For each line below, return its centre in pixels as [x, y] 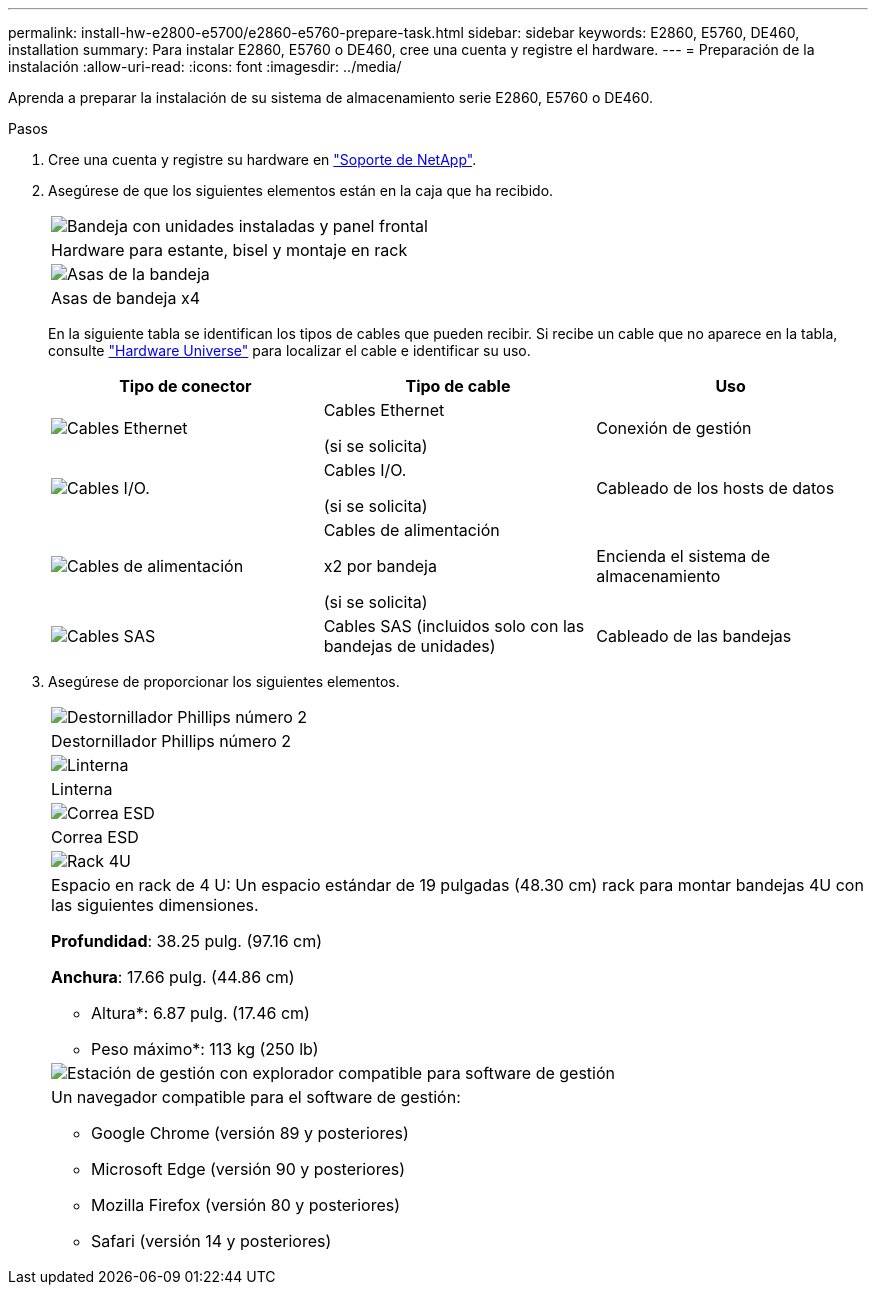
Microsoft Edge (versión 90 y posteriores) [248, 1169]
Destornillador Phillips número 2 [171, 741]
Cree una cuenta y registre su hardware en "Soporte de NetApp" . [262, 159]
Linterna [82, 789]
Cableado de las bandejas [694, 636]
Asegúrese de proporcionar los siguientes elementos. [224, 681]
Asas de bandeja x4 [125, 298]
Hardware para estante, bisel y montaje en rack [229, 250]
